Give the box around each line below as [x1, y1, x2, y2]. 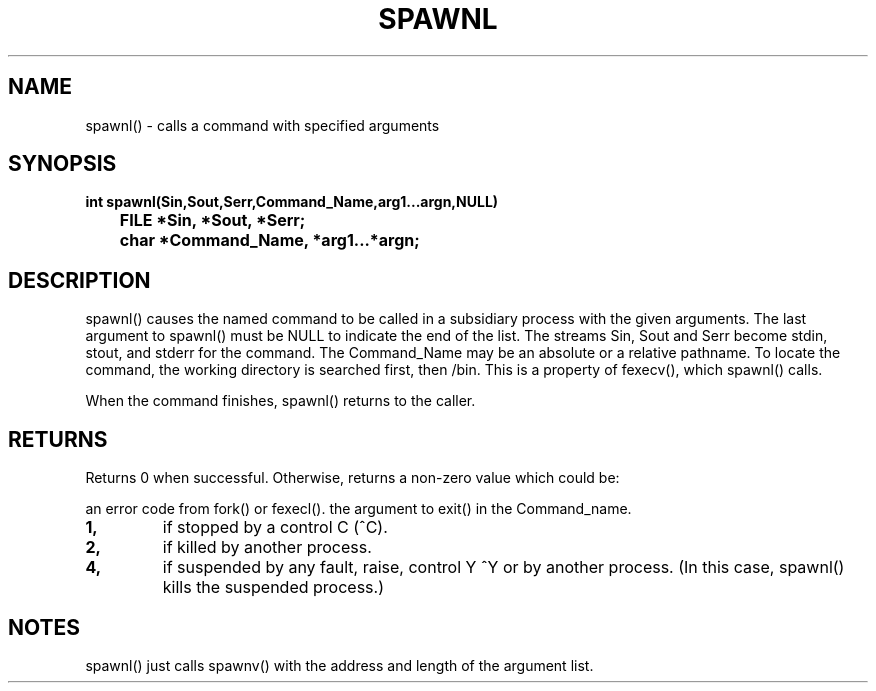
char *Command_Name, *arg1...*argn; [119, 230, 420, 251]
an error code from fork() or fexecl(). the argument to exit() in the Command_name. [85, 500, 632, 518]
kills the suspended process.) [162, 577, 384, 598]
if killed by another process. [162, 537, 372, 558]
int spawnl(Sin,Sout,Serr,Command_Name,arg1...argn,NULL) [85, 193, 499, 211]
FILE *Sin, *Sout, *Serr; [119, 210, 306, 231]
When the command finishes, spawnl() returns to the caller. [85, 392, 476, 410]
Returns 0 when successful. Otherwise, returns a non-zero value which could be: [85, 469, 620, 487]
